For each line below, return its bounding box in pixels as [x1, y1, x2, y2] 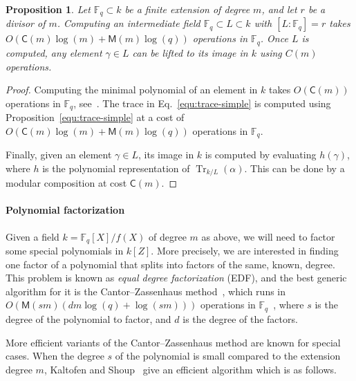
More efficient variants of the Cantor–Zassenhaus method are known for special [6, 335, 341, 349]
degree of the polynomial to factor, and [6, 311, 171, 326]
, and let [261, 2, 297, 16]
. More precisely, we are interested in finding [151, 243, 339, 258]
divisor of [6, 16, 46, 30]
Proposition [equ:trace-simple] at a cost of [6, 110, 185, 124]
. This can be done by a [244, 160, 345, 175]
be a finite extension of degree [124, 2, 250, 16]
